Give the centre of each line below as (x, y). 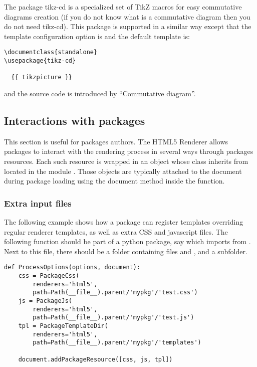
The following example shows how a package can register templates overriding (124, 221)
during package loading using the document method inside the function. (114, 181)
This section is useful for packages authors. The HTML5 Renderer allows (116, 141)
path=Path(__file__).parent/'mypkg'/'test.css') (115, 293)
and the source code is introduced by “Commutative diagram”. (100, 93)
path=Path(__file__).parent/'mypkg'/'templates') (117, 343)
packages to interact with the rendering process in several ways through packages (129, 151)
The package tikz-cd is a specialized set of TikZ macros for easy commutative (123, 7)
